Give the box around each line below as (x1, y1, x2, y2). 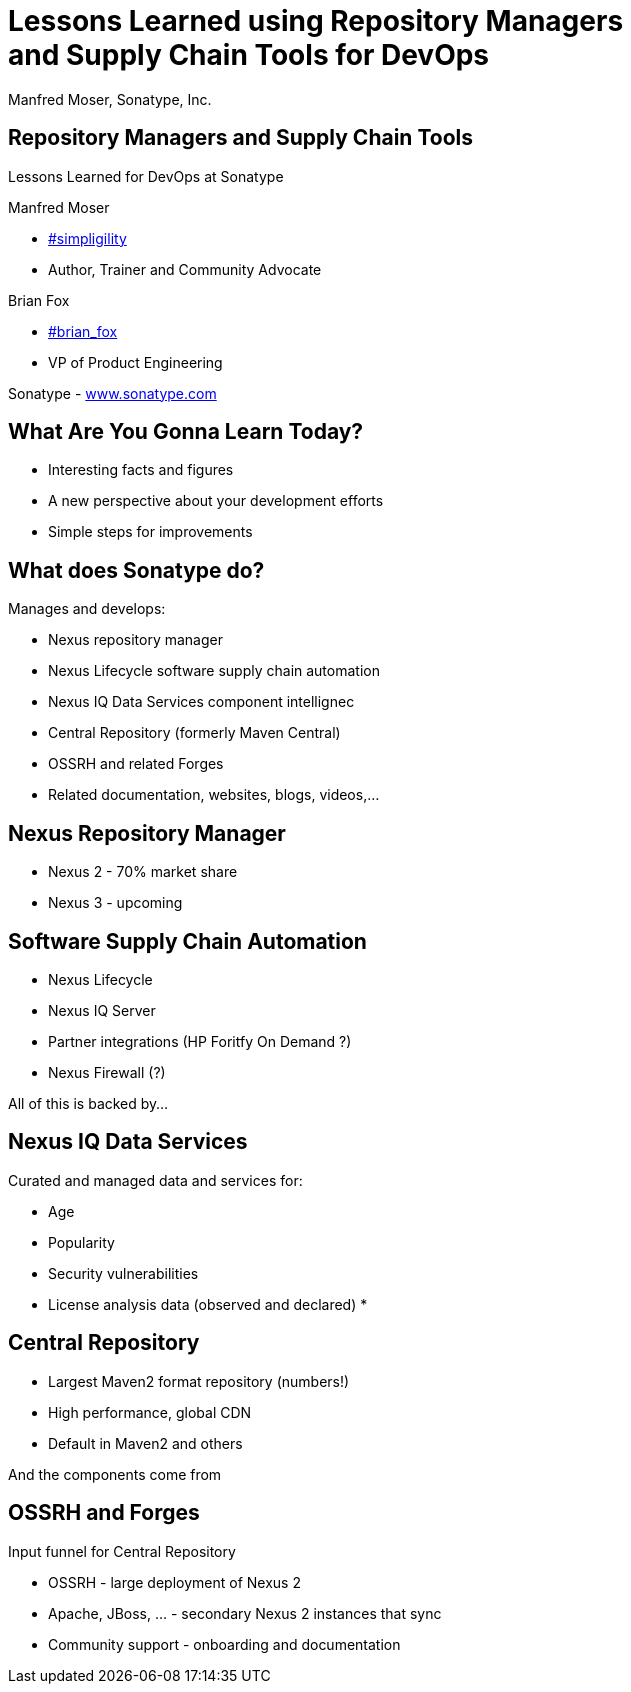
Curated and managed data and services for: (8, 1171, 303, 1189)
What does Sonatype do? (8, 557, 265, 583)
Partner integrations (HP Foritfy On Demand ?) (48, 1032, 352, 1050)
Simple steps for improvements (48, 523, 253, 541)
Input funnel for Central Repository (8, 1542, 236, 1560)
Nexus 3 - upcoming (48, 894, 183, 912)
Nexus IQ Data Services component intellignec (48, 693, 355, 711)
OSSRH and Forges (8, 1500, 200, 1526)
